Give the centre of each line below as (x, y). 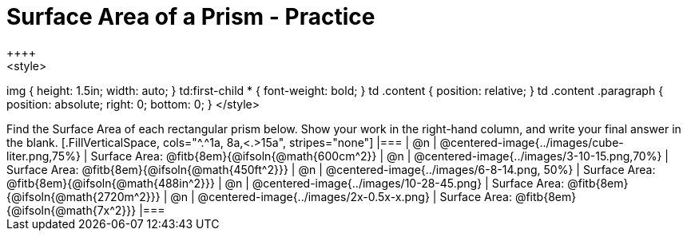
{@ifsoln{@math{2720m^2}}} (83, 196)
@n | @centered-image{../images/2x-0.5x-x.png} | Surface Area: (341, 196)
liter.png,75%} (44, 156)
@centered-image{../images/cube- (532, 142)
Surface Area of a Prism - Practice (191, 17)
